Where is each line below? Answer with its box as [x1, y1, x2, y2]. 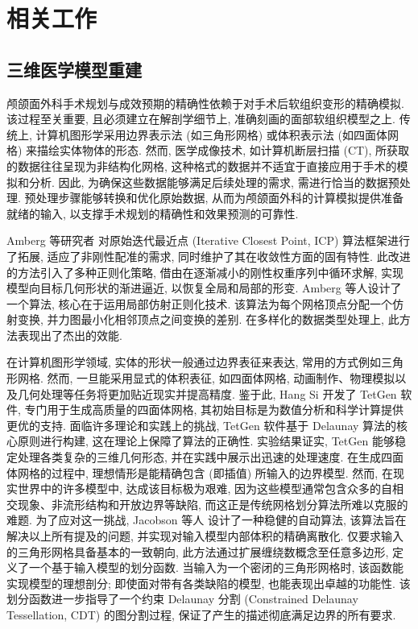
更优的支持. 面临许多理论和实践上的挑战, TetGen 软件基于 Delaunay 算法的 [6, 416, 397, 433]
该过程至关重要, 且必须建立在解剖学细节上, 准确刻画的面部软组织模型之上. [6, 110, 395, 127]
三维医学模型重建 [6, 56, 142, 81]
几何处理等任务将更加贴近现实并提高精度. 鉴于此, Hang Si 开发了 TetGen [17, 385, 397, 402]
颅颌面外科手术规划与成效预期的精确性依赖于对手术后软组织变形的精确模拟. [6, 94, 404, 111]
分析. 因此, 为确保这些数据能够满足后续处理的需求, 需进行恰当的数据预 [28, 173, 399, 190]
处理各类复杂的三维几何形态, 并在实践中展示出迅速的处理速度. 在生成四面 [17, 449, 404, 466]
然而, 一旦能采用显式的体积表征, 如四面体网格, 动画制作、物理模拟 [47, 370, 395, 387]
